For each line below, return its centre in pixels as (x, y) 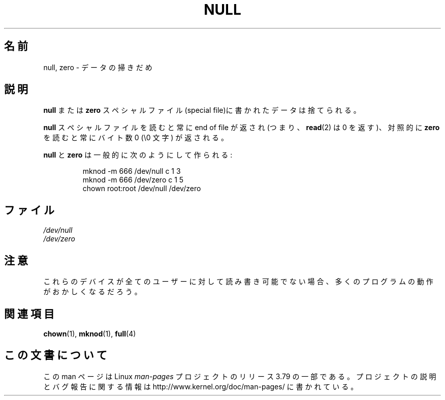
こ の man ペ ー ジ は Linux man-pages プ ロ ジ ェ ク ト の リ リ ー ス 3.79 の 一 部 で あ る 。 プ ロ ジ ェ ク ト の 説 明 (240, 376)
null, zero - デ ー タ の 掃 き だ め (98, 67)
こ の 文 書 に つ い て (56, 355)
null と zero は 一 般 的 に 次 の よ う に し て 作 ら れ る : (138, 155)
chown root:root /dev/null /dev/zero (142, 189)
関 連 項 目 (29, 314)
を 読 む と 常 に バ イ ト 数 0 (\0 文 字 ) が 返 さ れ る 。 (136, 138)
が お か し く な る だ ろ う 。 (92, 292)
